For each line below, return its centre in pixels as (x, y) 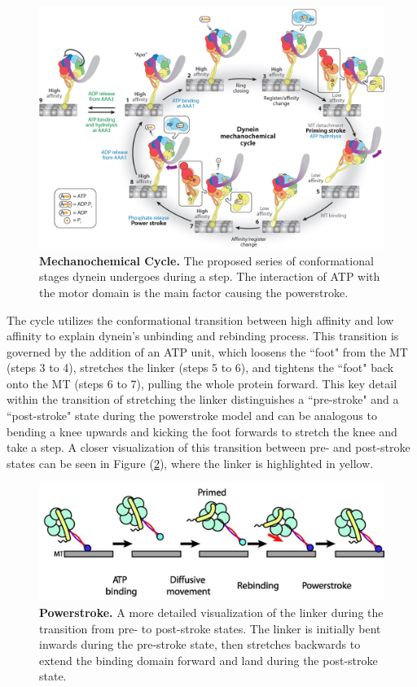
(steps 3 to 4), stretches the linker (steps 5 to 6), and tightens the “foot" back (200, 368)
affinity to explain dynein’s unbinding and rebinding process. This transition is (203, 336)
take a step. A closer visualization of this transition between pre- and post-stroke (208, 447)
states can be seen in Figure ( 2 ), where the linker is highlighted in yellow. (190, 463)
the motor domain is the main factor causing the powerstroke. (194, 292)
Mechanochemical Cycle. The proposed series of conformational (206, 260)
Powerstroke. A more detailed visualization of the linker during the (211, 612)
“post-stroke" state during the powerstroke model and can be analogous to (192, 416)
